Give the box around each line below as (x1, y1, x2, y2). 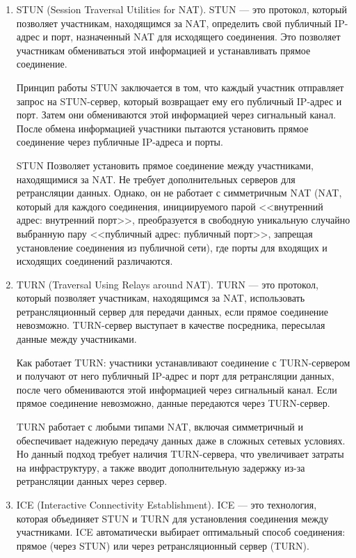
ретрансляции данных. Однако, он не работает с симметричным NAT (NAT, (16, 185, 342, 200)
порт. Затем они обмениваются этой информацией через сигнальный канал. (16, 107, 337, 122)
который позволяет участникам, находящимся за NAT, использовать (16, 290, 305, 305)
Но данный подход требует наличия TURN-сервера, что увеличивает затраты (16, 447, 344, 461)
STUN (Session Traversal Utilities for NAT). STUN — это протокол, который (16, 2, 347, 16)
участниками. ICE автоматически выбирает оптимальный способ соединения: (16, 525, 346, 539)
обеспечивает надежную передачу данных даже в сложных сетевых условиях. (16, 433, 346, 447)
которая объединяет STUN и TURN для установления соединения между (16, 511, 329, 525)
